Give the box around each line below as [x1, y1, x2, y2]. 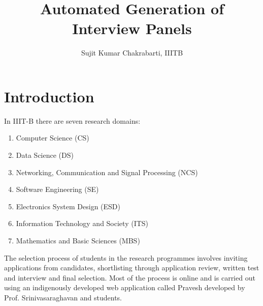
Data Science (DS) [16, 150, 74, 160]
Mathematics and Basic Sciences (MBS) [16, 235, 140, 245]
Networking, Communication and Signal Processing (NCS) [16, 166, 198, 177]
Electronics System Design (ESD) [16, 201, 121, 211]
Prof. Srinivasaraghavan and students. [4, 292, 122, 302]
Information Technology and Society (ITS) [16, 218, 149, 229]
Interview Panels [72, 18, 192, 39]
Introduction [4, 86, 94, 106]
